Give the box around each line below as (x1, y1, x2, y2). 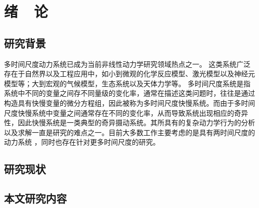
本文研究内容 (4, 191, 67, 206)
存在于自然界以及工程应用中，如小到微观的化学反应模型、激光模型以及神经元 (4, 68, 255, 79)
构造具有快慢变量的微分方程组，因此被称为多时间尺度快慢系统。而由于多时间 (4, 97, 255, 108)
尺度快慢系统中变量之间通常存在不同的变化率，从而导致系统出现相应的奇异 (4, 107, 248, 118)
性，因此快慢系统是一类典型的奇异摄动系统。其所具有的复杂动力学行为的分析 (4, 117, 255, 128)
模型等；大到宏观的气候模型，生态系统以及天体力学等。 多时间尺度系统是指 (4, 78, 251, 88)
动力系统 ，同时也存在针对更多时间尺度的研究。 (4, 137, 160, 147)
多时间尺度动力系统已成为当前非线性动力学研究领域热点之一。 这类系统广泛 (4, 58, 251, 69)
